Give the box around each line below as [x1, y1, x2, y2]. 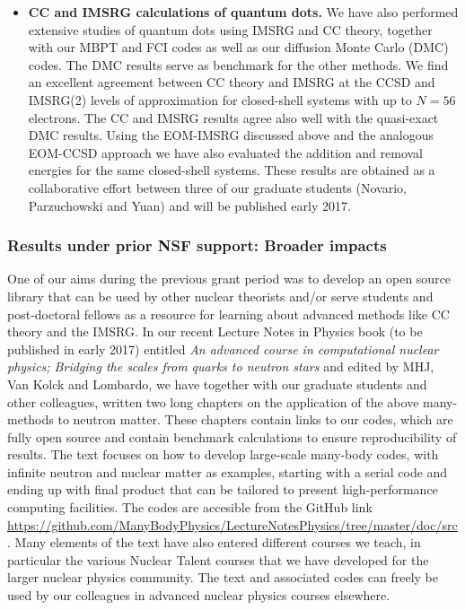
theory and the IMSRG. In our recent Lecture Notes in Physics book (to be [7, 322, 423, 341]
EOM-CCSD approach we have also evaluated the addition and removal [28, 143, 424, 161]
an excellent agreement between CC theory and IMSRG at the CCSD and [28, 73, 435, 91]
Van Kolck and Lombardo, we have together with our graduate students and [7, 374, 427, 393]
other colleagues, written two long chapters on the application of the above [7, 392, 419, 411]
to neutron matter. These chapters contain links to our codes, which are [57, 410, 453, 429]
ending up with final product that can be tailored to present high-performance [7, 480, 438, 499]
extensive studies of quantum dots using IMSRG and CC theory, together [28, 20, 433, 39]
